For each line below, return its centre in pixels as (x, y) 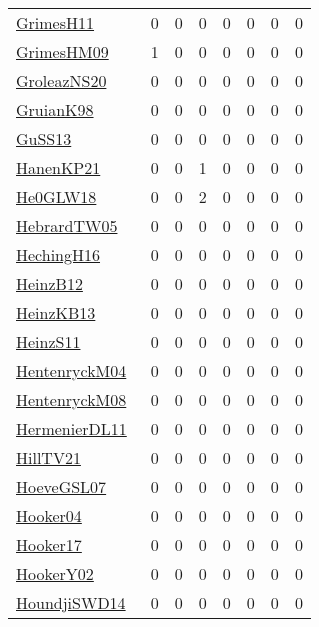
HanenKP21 (58, 167)
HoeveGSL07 (61, 486)
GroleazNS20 (61, 80)
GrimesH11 (55, 22)
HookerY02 (55, 573)
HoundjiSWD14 (71, 602)
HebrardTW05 (67, 225)
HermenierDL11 (71, 428)
